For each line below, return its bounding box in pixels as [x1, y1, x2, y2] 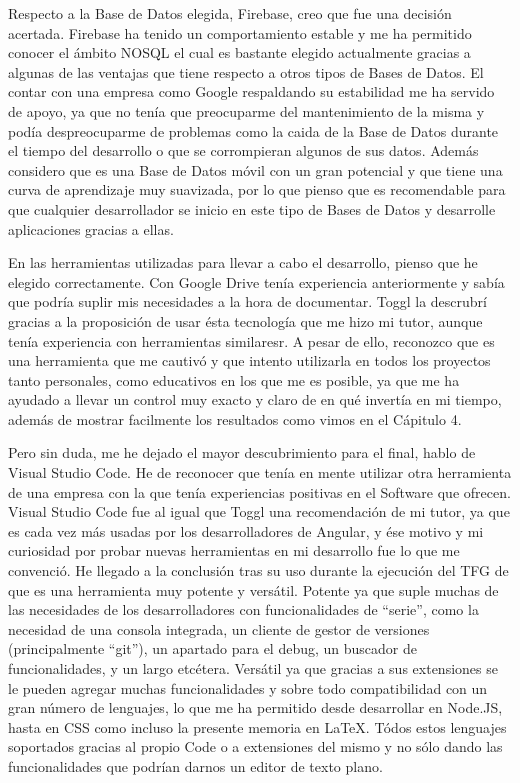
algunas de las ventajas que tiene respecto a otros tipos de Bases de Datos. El [8, 61, 484, 82]
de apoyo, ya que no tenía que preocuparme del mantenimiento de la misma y [8, 100, 485, 121]
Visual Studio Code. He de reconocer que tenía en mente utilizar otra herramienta [8, 462, 512, 483]
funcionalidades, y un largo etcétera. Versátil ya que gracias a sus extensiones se [8, 658, 498, 678]
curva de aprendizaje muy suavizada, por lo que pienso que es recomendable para [8, 179, 506, 200]
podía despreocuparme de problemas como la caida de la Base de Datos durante [8, 120, 499, 141]
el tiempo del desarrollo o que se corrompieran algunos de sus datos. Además [8, 140, 479, 161]
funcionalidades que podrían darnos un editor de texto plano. [8, 755, 383, 776]
